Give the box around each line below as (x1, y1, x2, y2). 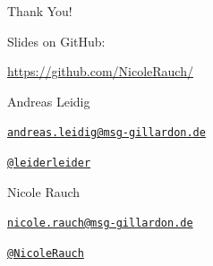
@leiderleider (7, 157, 91, 170)
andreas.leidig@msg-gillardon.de (7, 126, 206, 140)
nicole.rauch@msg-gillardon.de (7, 217, 193, 230)
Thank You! (7, 2, 72, 20)
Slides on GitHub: (7, 31, 106, 50)
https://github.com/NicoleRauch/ (7, 62, 193, 81)
